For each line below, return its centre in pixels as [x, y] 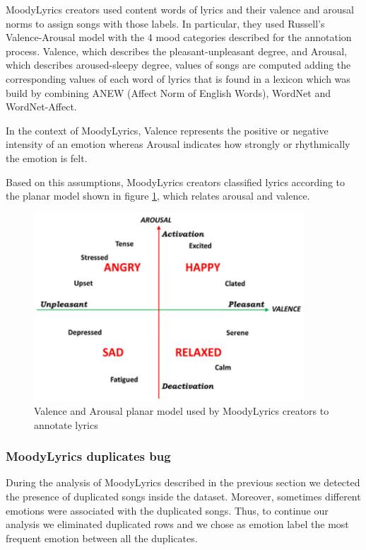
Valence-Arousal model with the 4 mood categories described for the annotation [179, 37]
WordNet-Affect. [41, 107]
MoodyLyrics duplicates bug [88, 456]
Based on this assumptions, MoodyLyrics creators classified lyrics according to [176, 182]
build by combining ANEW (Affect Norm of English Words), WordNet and [168, 92]
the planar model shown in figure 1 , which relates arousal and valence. [158, 196]
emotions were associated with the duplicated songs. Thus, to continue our [167, 510]
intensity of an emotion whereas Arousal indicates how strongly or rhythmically [178, 144]
